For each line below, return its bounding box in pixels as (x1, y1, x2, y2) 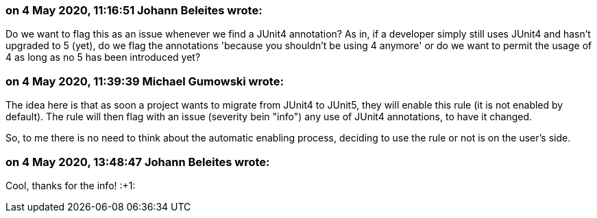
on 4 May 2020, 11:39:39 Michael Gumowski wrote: (5, 74, 284, 88)
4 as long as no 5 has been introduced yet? (5, 51, 201, 64)
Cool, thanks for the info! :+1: (5, 179, 136, 191)
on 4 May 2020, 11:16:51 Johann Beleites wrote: (5, 3, 263, 17)
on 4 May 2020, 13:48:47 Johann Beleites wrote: (5, 154, 270, 169)
